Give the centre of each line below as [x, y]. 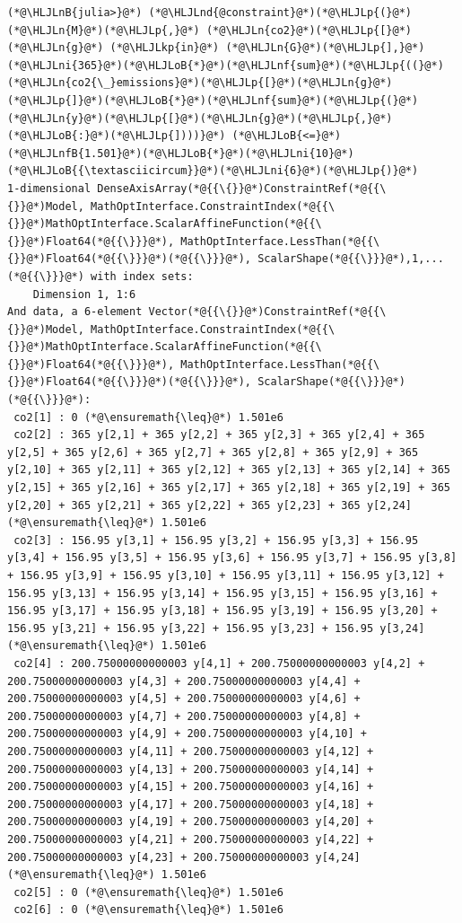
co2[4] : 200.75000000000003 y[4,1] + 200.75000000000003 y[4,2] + [219, 663]
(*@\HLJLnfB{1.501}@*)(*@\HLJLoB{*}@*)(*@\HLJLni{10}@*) [181, 153]
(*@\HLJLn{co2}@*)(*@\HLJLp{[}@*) [309, 30]
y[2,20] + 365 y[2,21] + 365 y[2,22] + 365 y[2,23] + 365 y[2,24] [210, 505]
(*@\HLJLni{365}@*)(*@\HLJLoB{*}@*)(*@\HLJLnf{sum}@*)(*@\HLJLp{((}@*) [226, 65]
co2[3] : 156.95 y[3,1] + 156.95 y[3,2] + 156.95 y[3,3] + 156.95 [216, 540]
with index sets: [142, 276]
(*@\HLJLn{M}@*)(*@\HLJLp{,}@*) [104, 30]
